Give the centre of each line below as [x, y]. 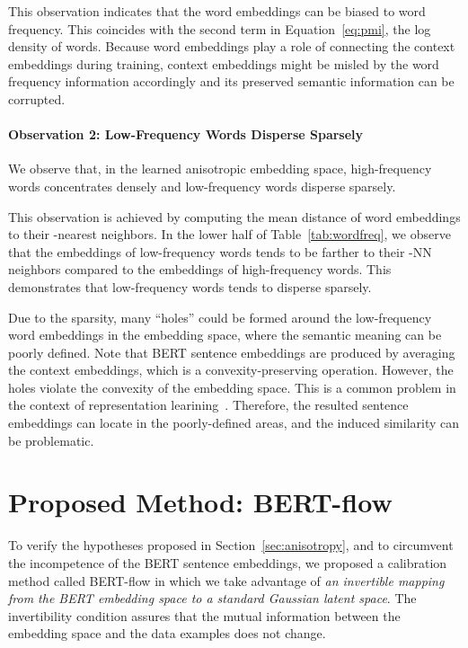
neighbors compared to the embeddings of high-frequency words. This [200, 269]
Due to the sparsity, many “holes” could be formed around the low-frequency [220, 317]
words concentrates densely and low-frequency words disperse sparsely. [202, 186]
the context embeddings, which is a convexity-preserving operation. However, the [231, 370]
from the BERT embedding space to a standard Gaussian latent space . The [212, 598]
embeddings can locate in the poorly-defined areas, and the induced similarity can [234, 423]
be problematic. [51, 440]
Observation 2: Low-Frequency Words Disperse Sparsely [186, 134]
